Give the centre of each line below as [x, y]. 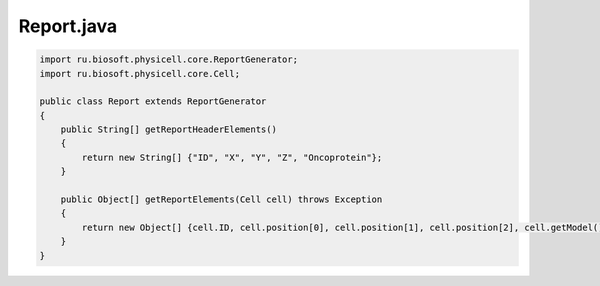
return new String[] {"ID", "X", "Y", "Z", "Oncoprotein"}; [232, 157]
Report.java [68, 26]
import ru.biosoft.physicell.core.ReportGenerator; [169, 59]
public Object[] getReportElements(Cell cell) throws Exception [221, 199]
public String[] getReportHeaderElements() [168, 129]
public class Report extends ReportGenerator [153, 101]
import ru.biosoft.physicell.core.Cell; [139, 73]
